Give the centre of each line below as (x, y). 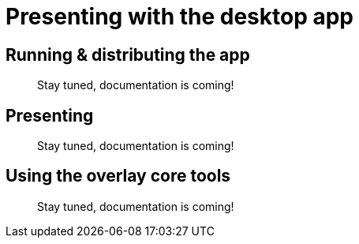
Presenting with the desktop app (180, 17)
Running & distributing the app (128, 54)
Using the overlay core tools (118, 176)
